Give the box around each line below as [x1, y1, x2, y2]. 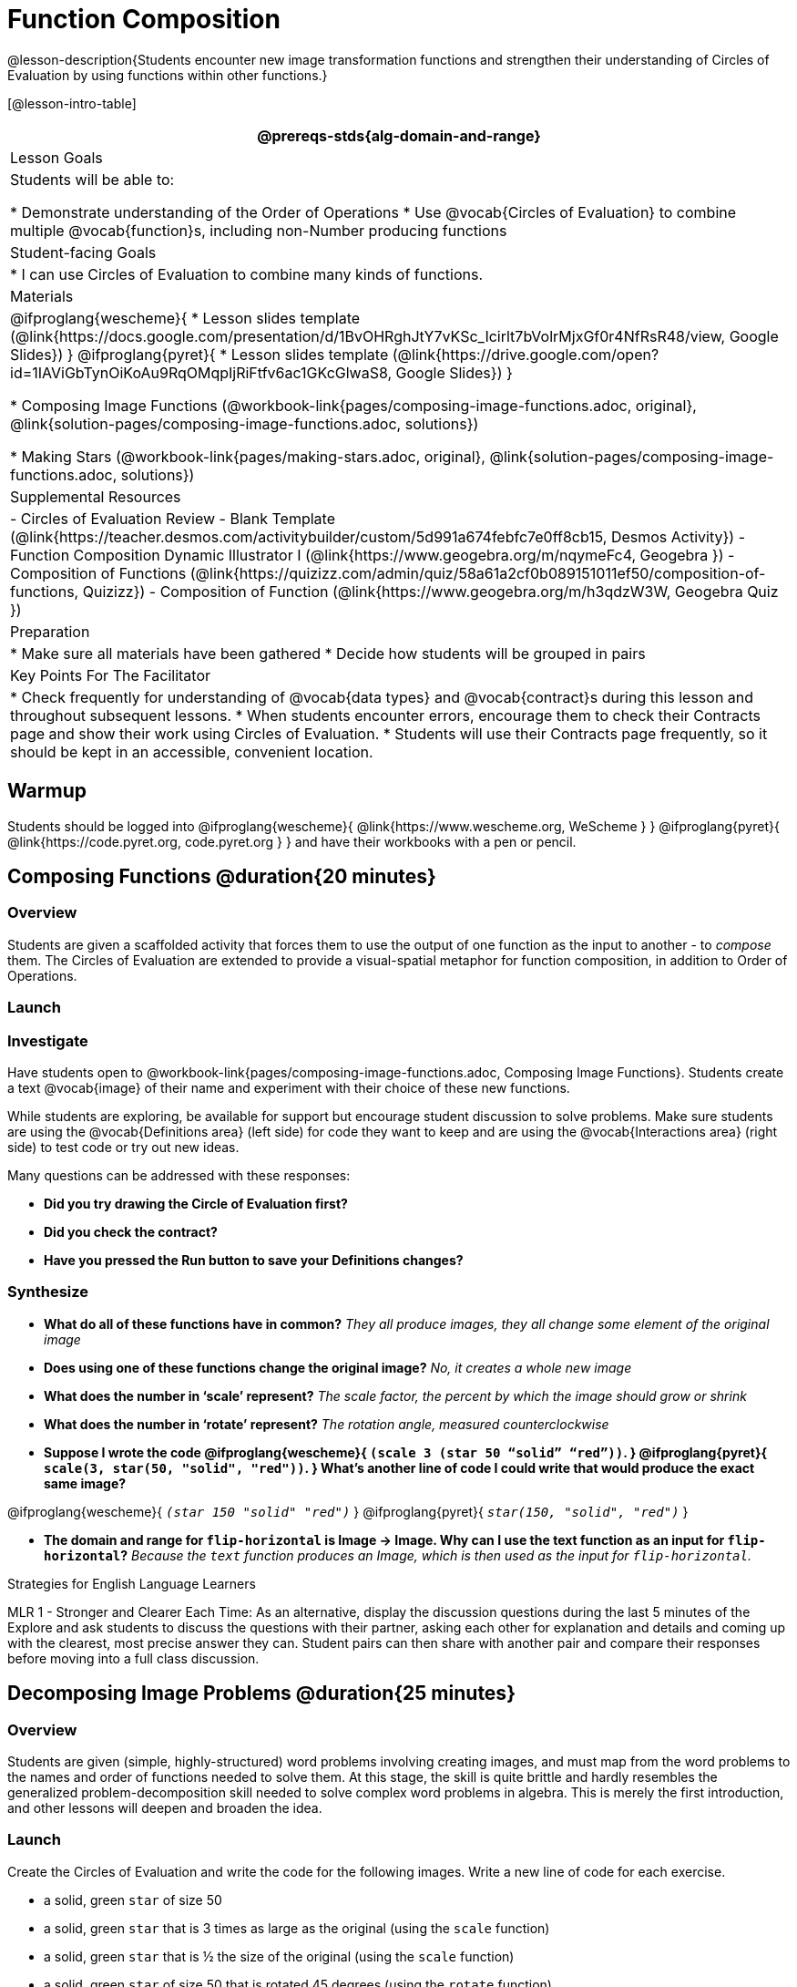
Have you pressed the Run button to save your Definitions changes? [44, 1251, 464, 1268]
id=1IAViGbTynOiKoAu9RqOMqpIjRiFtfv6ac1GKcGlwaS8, [10, 363, 393, 382]
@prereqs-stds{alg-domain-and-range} [257, 126, 541, 145]
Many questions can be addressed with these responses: [7, 1167, 351, 1183]
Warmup [7, 779, 87, 803]
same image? [44, 1475, 127, 1491]
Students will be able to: [10, 170, 175, 189]
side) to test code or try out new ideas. [7, 1138, 240, 1155]
